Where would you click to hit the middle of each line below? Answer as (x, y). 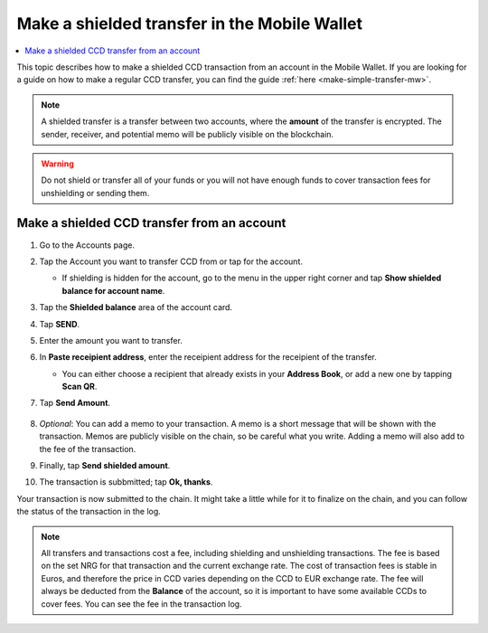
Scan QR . (80, 387)
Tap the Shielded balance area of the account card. (136, 307)
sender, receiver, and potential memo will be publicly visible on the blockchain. (188, 134)
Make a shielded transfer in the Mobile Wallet (190, 24)
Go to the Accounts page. (87, 245)
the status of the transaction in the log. (89, 512)
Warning (57, 164)
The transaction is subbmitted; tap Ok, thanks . (126, 482)
